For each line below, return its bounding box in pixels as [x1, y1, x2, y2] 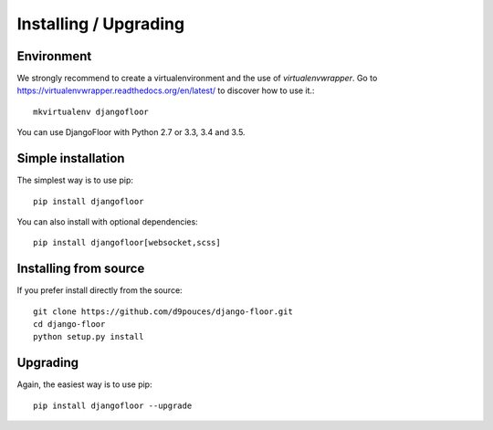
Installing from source [16, 261, 145, 277]
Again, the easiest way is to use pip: [16, 379, 152, 390]
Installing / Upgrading [16, 14, 185, 34]
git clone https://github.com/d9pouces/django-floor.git [33, 306, 294, 317]
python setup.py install [33, 331, 144, 342]
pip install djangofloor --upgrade [33, 400, 193, 411]
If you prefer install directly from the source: [16, 285, 183, 296]
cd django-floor [33, 320, 106, 329]
